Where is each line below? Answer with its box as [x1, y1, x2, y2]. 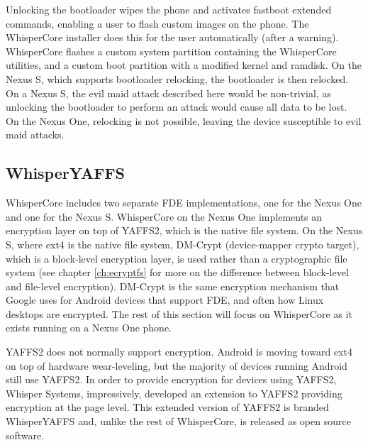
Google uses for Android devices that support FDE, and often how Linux [6, 292, 324, 307]
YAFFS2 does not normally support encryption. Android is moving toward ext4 [6, 344, 352, 359]
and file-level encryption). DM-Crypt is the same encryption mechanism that [6, 278, 340, 293]
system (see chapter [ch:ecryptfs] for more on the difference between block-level [6, 265, 349, 280]
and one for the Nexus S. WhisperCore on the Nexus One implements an [6, 209, 323, 224]
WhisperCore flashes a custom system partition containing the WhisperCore [6, 43, 337, 58]
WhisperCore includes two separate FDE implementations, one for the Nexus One [6, 195, 362, 210]
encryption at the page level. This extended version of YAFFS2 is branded [6, 400, 329, 414]
